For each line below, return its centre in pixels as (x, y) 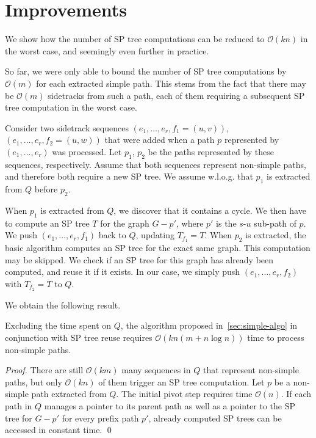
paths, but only (34, 381)
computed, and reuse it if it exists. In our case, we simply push (123, 272)
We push (21, 235)
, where (190, 223)
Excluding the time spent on (58, 325)
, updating (155, 235)
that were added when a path (160, 140)
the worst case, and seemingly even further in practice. (107, 50)
